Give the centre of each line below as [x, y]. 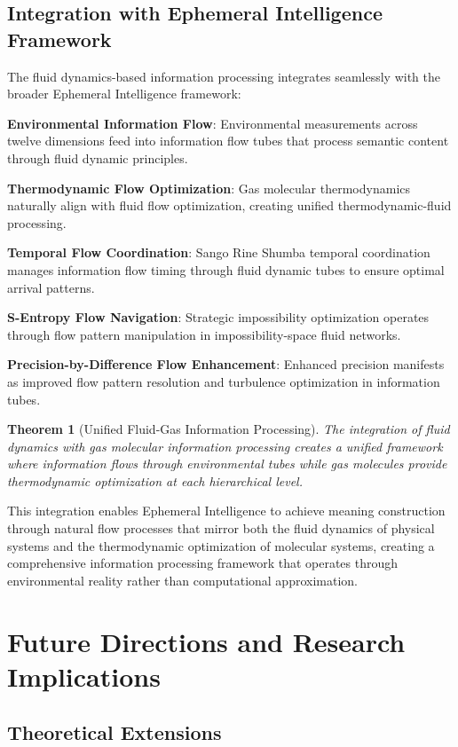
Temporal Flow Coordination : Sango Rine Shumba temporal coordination [219, 252]
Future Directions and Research [206, 641]
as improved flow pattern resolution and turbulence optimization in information [224, 381]
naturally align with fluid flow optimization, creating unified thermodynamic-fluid [229, 205]
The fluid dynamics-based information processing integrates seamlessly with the [224, 76]
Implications [84, 676]
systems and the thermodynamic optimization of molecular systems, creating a [221, 545]
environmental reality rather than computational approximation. [182, 580]
